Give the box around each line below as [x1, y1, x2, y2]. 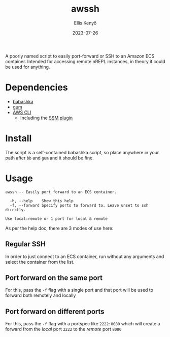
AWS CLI [12, 109, 31, 115]
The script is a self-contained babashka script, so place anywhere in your [5, 149, 159, 155]
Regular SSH [5, 240, 46, 248]
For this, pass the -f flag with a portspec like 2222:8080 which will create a [5, 321, 160, 327]
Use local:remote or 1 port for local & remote [5, 216, 108, 221]
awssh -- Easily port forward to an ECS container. [5, 189, 117, 194]
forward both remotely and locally [5, 292, 76, 298]
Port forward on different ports [5, 307, 105, 316]
